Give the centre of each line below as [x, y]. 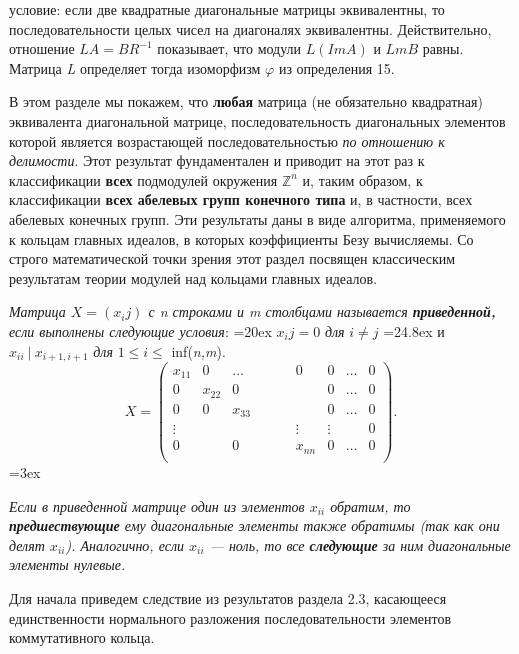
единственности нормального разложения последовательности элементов [230, 617]
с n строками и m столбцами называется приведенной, [322, 311]
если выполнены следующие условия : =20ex [140, 330]
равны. [443, 48]
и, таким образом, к [362, 179]
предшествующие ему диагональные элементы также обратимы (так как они [254, 525]
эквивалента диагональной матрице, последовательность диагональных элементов [257, 120]
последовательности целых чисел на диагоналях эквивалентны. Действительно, [250, 28]
